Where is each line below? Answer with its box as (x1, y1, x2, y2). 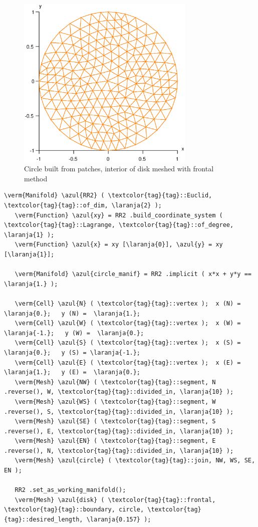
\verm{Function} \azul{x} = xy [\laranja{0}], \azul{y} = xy (15, 241, 223, 248)
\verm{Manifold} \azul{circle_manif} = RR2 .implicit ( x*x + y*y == (15, 271, 251, 278)
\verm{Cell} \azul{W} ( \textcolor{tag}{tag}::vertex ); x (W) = (15, 320, 241, 327)
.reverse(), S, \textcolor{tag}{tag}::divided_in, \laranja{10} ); (4, 408, 234, 415)
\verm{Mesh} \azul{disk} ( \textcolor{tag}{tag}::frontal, (15, 496, 216, 503)
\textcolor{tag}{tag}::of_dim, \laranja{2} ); (4, 202, 162, 209)
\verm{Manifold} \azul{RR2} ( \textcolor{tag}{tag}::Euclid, (4, 192, 212, 199)
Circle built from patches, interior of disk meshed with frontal (24, 163, 214, 174)
